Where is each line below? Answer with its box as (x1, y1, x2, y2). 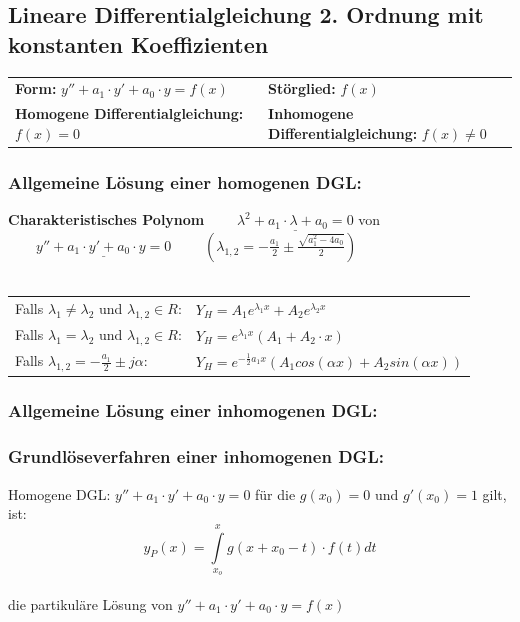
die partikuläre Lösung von (8, 593, 173, 614)
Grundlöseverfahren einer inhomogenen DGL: (8, 444, 384, 469)
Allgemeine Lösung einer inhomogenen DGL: (8, 398, 378, 423)
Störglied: (268, 78, 336, 99)
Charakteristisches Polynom (8, 209, 205, 230)
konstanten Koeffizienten (8, 28, 269, 59)
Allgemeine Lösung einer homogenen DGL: (8, 169, 362, 194)
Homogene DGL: (8, 483, 111, 504)
